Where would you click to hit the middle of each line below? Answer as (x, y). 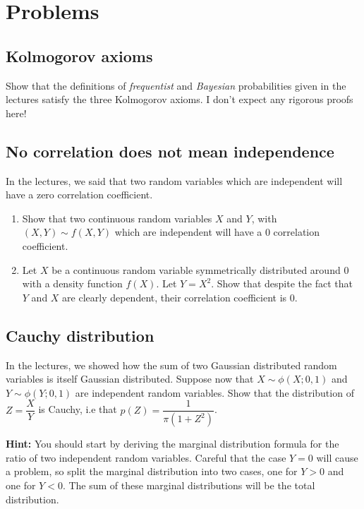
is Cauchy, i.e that (78, 409)
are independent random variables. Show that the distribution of (214, 392)
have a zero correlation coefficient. (79, 194)
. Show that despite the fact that (282, 283)
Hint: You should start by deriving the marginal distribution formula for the (172, 444)
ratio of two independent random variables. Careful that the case (146, 457)
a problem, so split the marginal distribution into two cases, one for (152, 471)
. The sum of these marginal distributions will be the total (189, 485)
